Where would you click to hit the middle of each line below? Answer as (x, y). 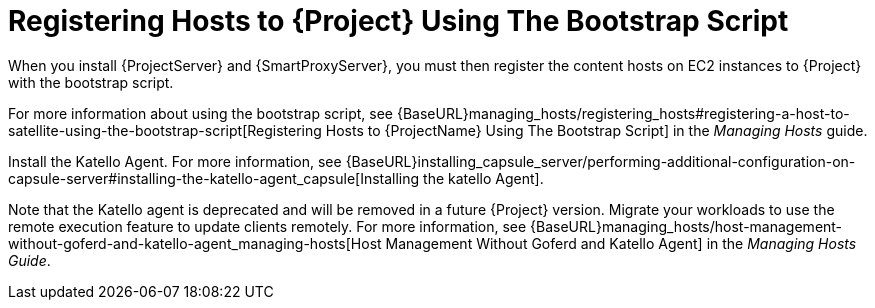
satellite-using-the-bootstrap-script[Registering (165, 130)
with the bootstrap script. (91, 82)
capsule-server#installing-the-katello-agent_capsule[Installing (214, 178)
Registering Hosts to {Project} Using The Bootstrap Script (398, 21)
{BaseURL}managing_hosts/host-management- (686, 226)
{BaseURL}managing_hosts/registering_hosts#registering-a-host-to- (623, 113)
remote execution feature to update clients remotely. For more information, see (267, 226)
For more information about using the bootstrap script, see (200, 113)
